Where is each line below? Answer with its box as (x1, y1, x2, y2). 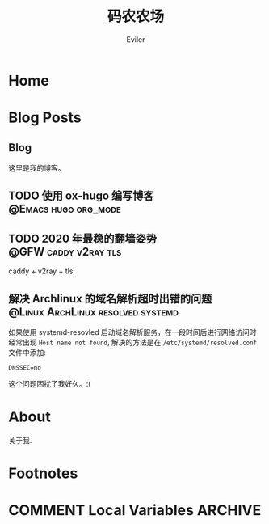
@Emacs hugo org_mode (8, 202, 121, 216)
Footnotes (8, 464, 78, 483)
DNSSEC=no (8, 363, 42, 372)
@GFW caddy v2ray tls (8, 244, 122, 259)
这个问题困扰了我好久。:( (8, 378, 91, 388)
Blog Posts (8, 108, 82, 127)
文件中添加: (8, 347, 47, 357)
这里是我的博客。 (8, 163, 65, 172)
